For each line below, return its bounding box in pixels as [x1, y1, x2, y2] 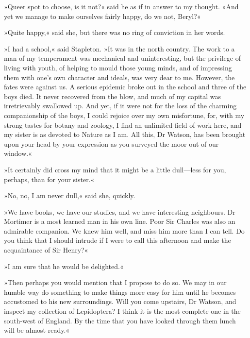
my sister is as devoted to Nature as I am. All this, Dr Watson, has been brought [4, 129, 246, 139]
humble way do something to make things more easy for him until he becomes [4, 287, 236, 297]
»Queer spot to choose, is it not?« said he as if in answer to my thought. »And [4, 1, 239, 11]
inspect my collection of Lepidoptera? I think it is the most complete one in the [4, 306, 241, 316]
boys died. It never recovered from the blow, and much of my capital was [4, 91, 221, 101]
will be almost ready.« [4, 325, 70, 335]
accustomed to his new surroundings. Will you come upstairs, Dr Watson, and [4, 296, 236, 306]
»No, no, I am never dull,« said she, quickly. [4, 190, 135, 201]
